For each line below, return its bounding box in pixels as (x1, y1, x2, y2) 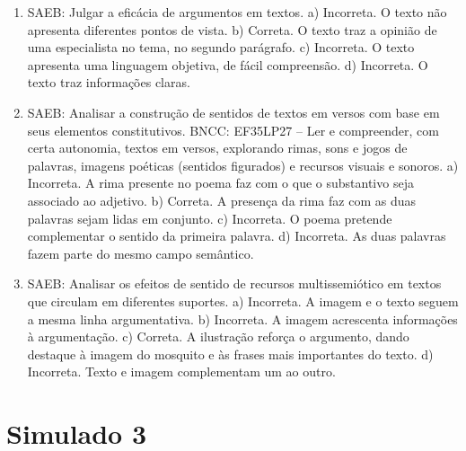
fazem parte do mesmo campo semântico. (27, 243, 254, 262)
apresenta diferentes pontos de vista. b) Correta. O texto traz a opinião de (27, 20, 437, 39)
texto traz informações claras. (27, 73, 190, 92)
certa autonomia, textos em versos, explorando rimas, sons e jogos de (27, 138, 408, 157)
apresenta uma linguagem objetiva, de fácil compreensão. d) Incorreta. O (27, 55, 428, 74)
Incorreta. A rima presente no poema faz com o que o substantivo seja (27, 173, 414, 192)
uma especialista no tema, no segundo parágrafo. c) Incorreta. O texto (27, 38, 415, 57)
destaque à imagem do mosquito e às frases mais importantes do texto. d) (27, 344, 434, 363)
